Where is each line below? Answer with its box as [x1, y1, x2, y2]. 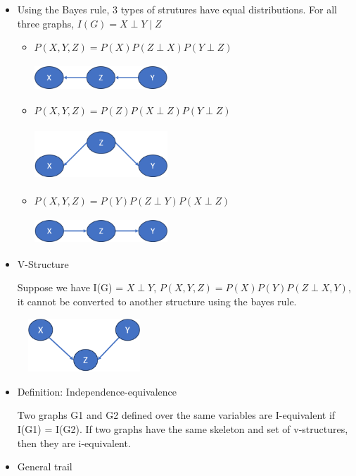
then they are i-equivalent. [17, 435, 131, 450]
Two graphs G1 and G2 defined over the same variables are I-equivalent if [17, 408, 336, 422]
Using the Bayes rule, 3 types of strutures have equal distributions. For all [17, 2, 337, 16]
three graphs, [17, 16, 75, 30]
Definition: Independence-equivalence [17, 384, 177, 398]
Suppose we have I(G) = [17, 280, 124, 295]
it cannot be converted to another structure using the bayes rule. [17, 294, 297, 309]
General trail [17, 459, 72, 474]
